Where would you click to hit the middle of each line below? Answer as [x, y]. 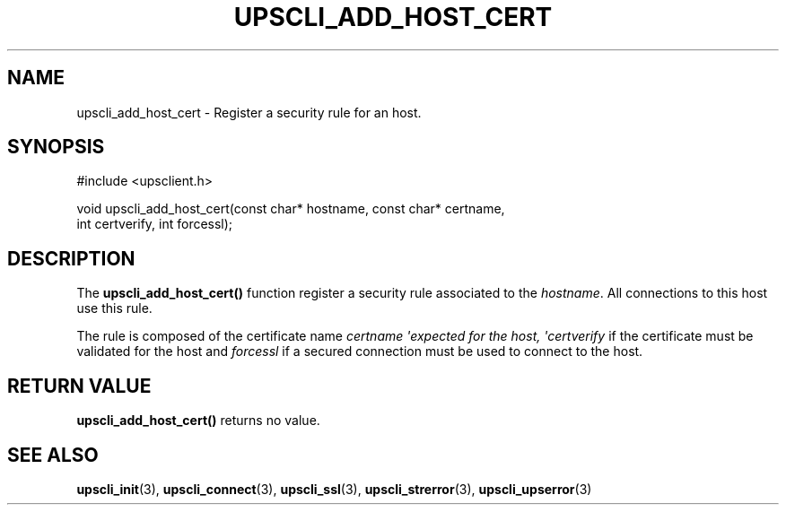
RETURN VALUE [79, 386]
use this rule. [114, 308]
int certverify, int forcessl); [155, 224]
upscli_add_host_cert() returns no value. [198, 421]
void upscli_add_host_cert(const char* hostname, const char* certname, [291, 209]
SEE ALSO [53, 455]
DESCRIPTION [71, 258]
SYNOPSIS [56, 147]
